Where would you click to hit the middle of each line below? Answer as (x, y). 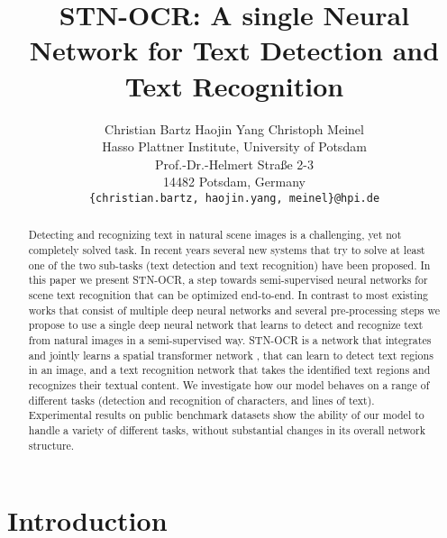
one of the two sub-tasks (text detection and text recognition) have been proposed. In (229, 264)
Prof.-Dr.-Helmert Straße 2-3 (234, 164)
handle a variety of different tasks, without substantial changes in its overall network (227, 429)
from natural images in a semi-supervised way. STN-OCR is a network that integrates (230, 339)
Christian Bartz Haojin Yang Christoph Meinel (234, 128)
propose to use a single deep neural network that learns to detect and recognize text (226, 325)
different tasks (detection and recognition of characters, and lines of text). (201, 400)
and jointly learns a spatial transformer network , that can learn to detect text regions (231, 355)
